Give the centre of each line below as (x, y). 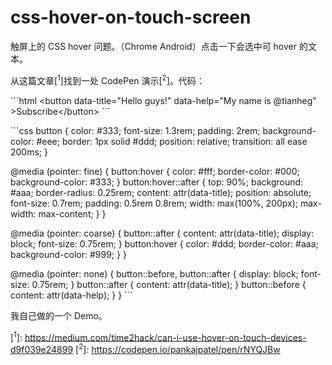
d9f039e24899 (42, 349)
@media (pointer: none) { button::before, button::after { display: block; (154, 273)
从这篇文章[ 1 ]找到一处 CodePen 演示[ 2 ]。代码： (107, 79)
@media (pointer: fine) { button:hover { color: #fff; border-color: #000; (155, 171)
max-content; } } (72, 213)
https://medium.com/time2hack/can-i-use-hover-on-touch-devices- (165, 337)
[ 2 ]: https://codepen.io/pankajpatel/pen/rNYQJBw (178, 348)
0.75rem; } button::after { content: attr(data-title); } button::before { (169, 284)
